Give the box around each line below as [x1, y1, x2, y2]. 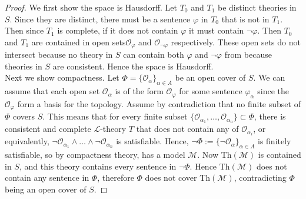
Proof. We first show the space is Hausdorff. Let [5, 1, 178, 13]
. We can [253, 71, 285, 84]
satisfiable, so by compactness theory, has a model [5, 148, 185, 161]
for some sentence [179, 85, 242, 97]
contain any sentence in [5, 171, 89, 184]
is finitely [257, 135, 291, 147]
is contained [258, 148, 301, 161]
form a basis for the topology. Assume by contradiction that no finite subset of [17, 98, 301, 110]
